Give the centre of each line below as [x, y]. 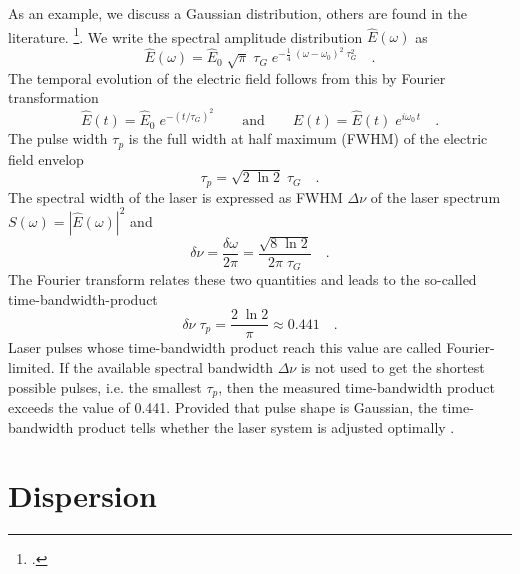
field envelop [46, 158]
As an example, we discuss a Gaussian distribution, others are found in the [237, 13]
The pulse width [58, 138]
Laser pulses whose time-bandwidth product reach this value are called [225, 347]
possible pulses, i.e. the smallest [105, 386]
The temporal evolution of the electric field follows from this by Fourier [227, 77]
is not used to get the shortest [392, 366]
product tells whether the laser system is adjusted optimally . [266, 426]
